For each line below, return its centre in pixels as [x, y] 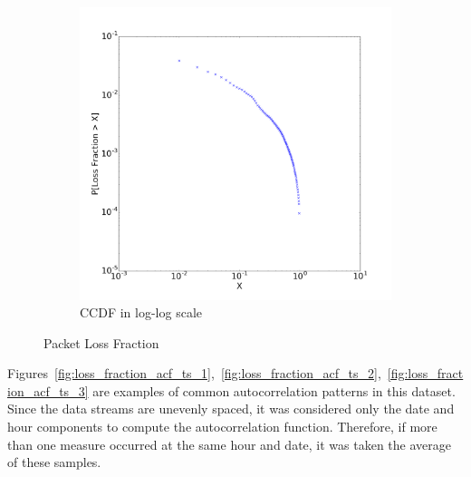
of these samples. [54, 462]
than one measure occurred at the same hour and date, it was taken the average [229, 444]
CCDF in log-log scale [141, 312]
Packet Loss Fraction [101, 342]
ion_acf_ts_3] [48, 390]
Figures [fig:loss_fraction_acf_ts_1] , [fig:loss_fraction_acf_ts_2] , [194, 373]
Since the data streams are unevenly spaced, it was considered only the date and [231, 409]
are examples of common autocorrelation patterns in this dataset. [274, 390]
